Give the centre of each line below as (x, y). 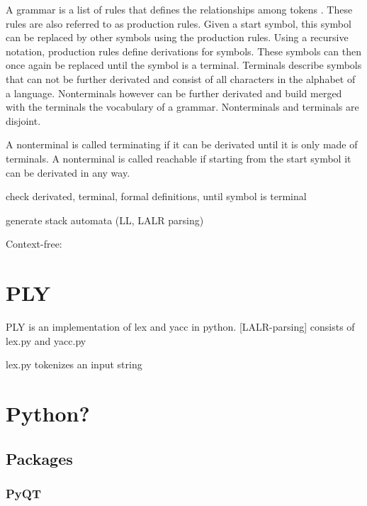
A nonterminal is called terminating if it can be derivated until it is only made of (182, 144)
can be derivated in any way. (68, 172)
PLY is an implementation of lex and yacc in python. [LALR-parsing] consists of (180, 327)
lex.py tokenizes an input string (74, 364)
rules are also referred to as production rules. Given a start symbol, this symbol (179, 23)
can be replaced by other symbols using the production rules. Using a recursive (177, 37)
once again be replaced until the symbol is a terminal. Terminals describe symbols (184, 65)
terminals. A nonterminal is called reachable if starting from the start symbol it (179, 158)
